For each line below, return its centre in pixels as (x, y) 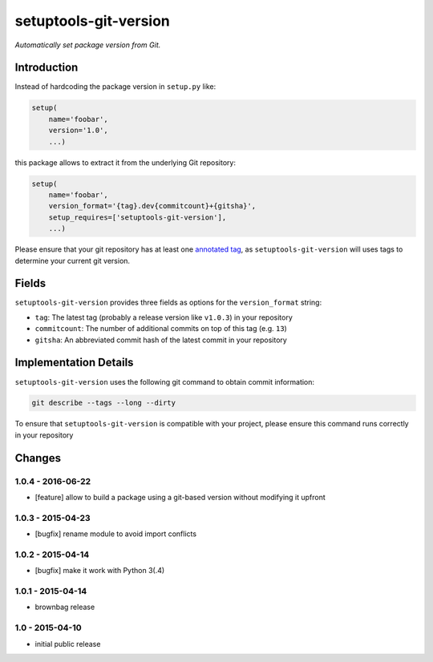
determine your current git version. (73, 260)
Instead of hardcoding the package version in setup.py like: (115, 87)
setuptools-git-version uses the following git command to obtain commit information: (165, 381)
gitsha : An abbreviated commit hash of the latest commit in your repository (161, 340)
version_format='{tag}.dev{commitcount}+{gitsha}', (152, 206)
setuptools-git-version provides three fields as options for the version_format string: (168, 303)
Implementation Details (74, 363)
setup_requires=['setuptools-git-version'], (138, 217)
